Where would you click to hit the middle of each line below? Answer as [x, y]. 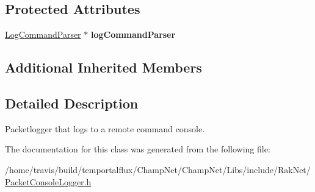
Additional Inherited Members [103, 67]
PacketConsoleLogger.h [48, 181]
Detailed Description [72, 103]
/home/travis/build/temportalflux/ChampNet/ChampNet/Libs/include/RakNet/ [158, 169]
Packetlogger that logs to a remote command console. [105, 128]
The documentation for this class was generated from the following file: [138, 149]
